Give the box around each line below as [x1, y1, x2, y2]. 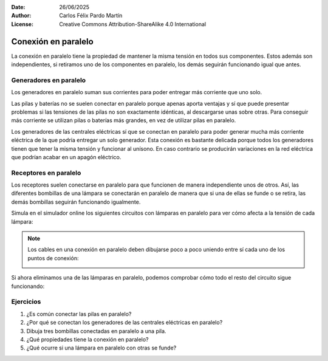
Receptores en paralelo [11, 168, 81, 177]
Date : [11, 4, 26, 10]
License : [11, 20, 33, 27]
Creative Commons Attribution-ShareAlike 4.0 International [59, 20, 207, 27]
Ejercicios [11, 298, 41, 306]
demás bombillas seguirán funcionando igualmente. [11, 198, 141, 205]
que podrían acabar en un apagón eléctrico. [11, 153, 121, 160]
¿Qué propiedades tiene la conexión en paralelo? [26, 335, 149, 343]
